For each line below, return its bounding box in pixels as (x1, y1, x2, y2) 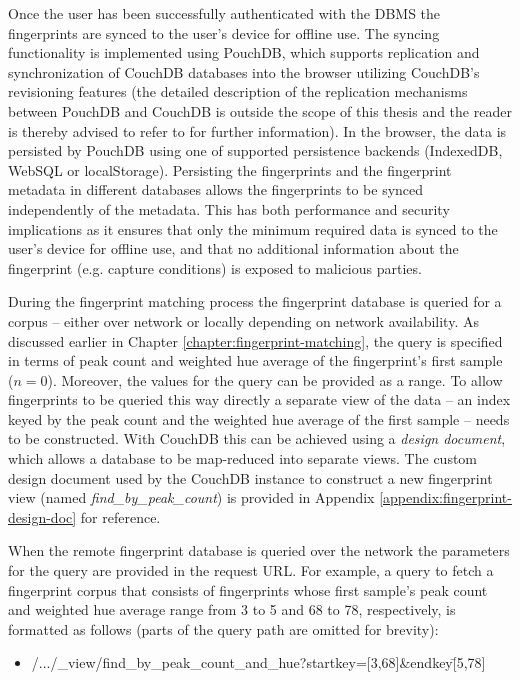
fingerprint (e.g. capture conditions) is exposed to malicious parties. (8, 257, 422, 278)
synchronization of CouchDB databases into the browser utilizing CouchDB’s (8, 61, 480, 82)
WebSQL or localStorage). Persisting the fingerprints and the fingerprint (8, 159, 452, 180)
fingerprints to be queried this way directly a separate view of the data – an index (8, 389, 511, 410)
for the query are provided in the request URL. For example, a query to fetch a (8, 560, 494, 581)
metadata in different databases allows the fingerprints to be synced (8, 179, 424, 200)
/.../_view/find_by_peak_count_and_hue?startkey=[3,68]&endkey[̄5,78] (31, 652, 486, 673)
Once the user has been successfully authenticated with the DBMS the (8, 3, 441, 23)
